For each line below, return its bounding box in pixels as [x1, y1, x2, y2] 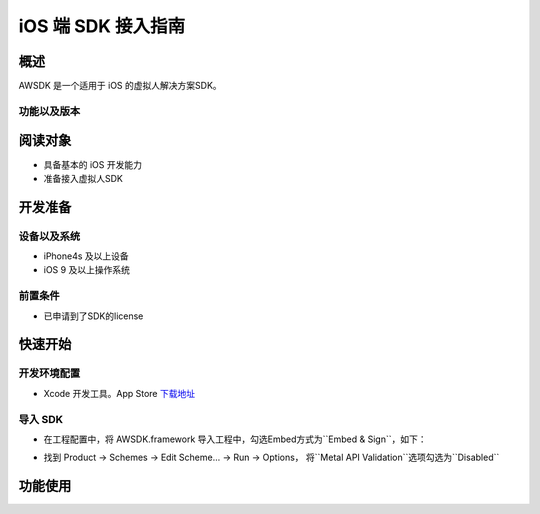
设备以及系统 [18, 229, 81, 243]
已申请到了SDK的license [43, 310, 144, 322]
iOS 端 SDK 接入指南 [18, 15, 186, 37]
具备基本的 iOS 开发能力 [43, 158, 142, 170]
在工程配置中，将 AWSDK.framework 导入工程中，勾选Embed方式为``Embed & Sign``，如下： [43, 433, 427, 445]
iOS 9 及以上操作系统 [43, 264, 130, 276]
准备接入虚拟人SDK [43, 172, 124, 184]
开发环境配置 [18, 366, 81, 380]
